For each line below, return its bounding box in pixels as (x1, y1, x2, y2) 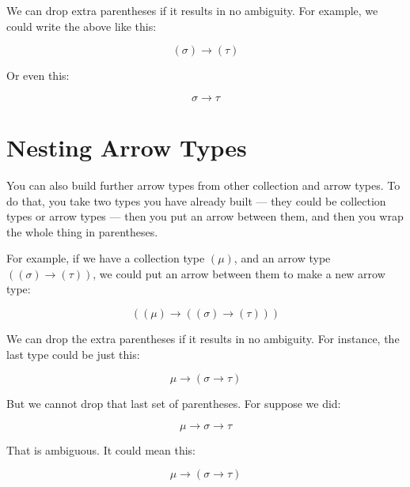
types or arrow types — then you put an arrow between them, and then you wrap (6, 208, 404, 225)
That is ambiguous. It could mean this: (6, 441, 196, 458)
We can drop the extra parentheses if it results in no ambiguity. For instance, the (6, 330, 400, 347)
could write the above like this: (6, 17, 157, 34)
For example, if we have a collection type (6, 250, 205, 266)
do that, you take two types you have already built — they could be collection (6, 192, 386, 209)
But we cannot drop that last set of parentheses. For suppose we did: (6, 395, 341, 412)
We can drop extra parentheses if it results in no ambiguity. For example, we (6, 2, 378, 18)
